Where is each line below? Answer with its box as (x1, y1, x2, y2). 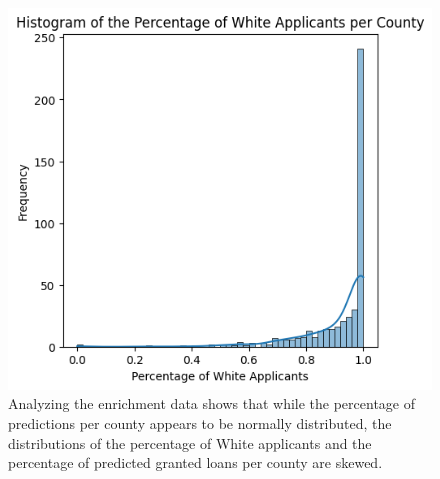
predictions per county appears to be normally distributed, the (8, 412, 392, 433)
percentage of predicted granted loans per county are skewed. (8, 452, 383, 473)
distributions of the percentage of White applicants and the (8, 432, 372, 453)
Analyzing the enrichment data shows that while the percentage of (8, 393, 415, 414)
